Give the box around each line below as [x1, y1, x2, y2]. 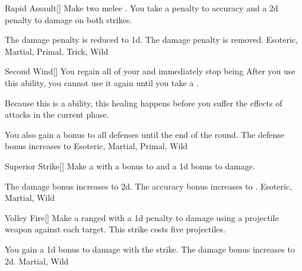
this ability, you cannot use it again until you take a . [5, 76, 199, 89]
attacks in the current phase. [5, 108, 109, 121]
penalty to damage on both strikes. [5, 13, 132, 26]
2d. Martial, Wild [5, 254, 69, 267]
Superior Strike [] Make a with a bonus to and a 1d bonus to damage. [5, 159, 255, 172]
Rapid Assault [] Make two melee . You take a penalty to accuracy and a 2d [5, 2, 278, 14]
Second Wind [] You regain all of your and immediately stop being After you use [5, 65, 295, 77]
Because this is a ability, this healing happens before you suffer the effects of [5, 96, 282, 109]
